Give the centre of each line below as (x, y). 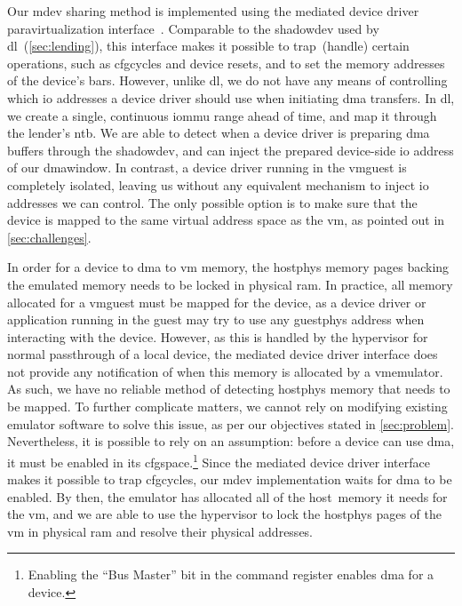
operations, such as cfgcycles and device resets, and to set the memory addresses (226, 63)
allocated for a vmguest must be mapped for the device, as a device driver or (217, 302)
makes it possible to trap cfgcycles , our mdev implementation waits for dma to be (230, 479)
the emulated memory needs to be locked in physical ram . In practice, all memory (230, 284)
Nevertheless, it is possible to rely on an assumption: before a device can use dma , (231, 441)
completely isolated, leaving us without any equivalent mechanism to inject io (218, 184)
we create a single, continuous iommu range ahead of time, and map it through (222, 115)
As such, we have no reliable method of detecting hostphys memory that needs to (229, 389)
